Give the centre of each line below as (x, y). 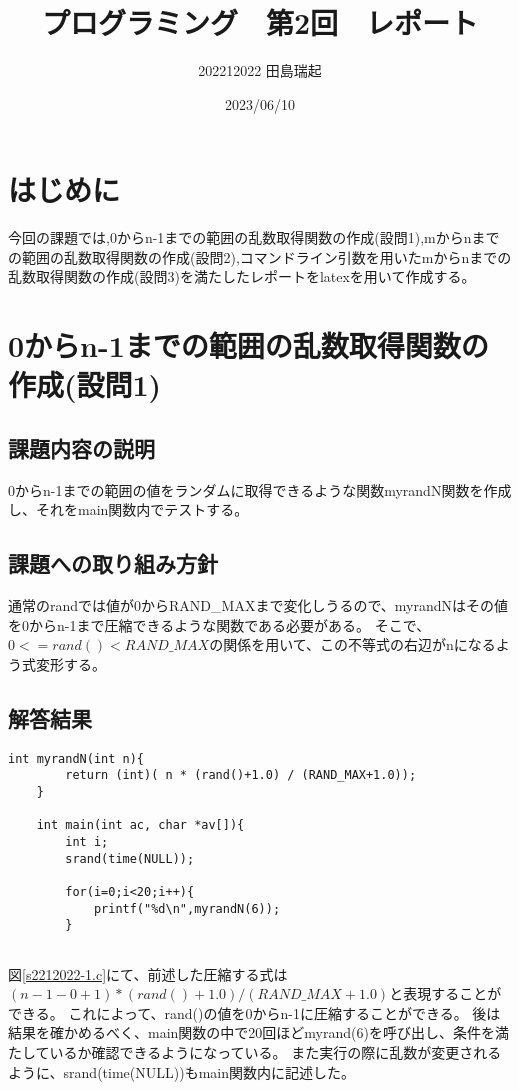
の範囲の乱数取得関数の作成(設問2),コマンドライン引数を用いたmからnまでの (260, 256)
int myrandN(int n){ (76, 758)
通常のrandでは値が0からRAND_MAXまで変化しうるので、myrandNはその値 (258, 605)
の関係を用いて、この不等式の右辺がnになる (352, 644)
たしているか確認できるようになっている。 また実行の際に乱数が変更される (255, 1052)
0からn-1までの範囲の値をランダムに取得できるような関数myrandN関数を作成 (260, 489)
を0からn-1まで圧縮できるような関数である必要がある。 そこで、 (219, 624)
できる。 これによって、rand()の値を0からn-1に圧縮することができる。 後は (254, 1012)
